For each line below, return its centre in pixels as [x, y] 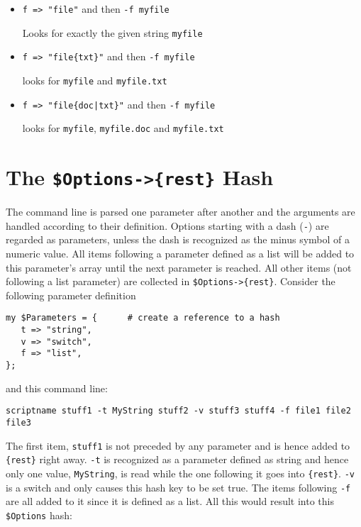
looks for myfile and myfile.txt [95, 80]
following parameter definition [71, 295]
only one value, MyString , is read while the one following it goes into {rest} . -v [180, 473]
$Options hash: [39, 515]
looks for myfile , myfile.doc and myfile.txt [123, 128]
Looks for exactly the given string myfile [112, 32]
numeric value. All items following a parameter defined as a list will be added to [180, 254]
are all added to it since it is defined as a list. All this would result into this [170, 501]
